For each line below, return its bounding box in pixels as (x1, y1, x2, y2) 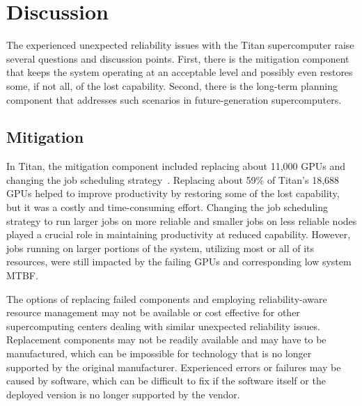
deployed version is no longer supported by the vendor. (6, 387, 240, 401)
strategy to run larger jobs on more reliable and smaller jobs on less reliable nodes (6, 213, 357, 228)
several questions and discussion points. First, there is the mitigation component (6, 51, 349, 65)
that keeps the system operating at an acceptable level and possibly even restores (6, 65, 353, 79)
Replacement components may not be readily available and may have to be (6, 332, 326, 347)
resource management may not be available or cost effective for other (6, 305, 300, 320)
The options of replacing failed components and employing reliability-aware (6, 291, 327, 306)
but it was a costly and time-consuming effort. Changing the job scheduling (6, 200, 328, 214)
